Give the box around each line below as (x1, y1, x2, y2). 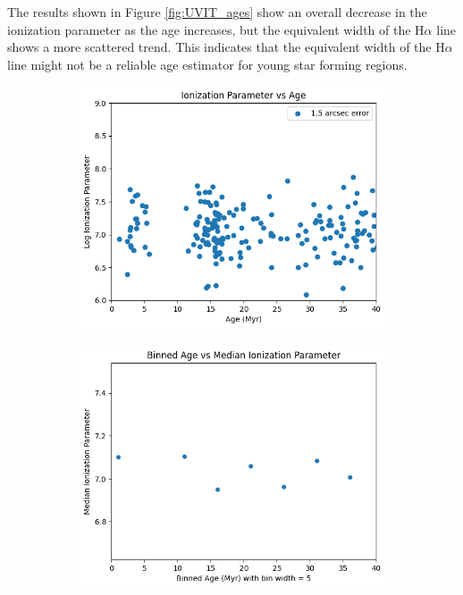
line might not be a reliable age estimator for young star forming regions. (7, 54, 408, 73)
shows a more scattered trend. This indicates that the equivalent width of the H (7, 38, 445, 56)
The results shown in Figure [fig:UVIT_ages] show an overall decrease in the (7, 3, 427, 21)
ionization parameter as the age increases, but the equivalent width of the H (7, 20, 425, 38)
